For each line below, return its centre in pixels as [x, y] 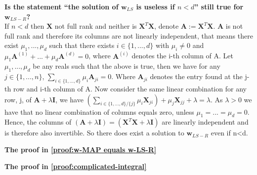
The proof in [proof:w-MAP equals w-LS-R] [81, 149]
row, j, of [18, 99]
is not [234, 26]
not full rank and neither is [96, 26]
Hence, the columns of [38, 122]
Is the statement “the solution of [62, 6]
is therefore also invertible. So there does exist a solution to [94, 133]
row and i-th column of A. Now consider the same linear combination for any [130, 88]
